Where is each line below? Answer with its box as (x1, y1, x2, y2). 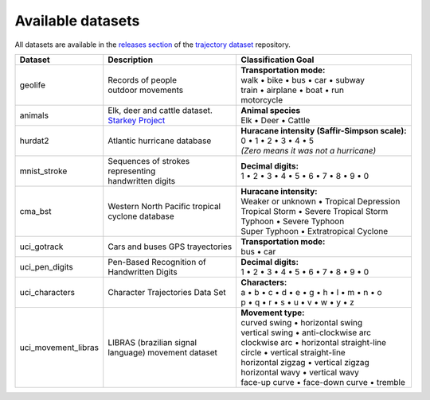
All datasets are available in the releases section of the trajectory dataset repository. (14, 40, 291, 49)
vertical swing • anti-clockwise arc (240, 327, 372, 338)
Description (107, 54, 154, 65)
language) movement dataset (107, 347, 218, 358)
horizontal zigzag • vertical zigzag (240, 356, 369, 367)
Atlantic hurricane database (107, 135, 212, 146)
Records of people (107, 74, 178, 85)
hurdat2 (19, 135, 49, 146)
